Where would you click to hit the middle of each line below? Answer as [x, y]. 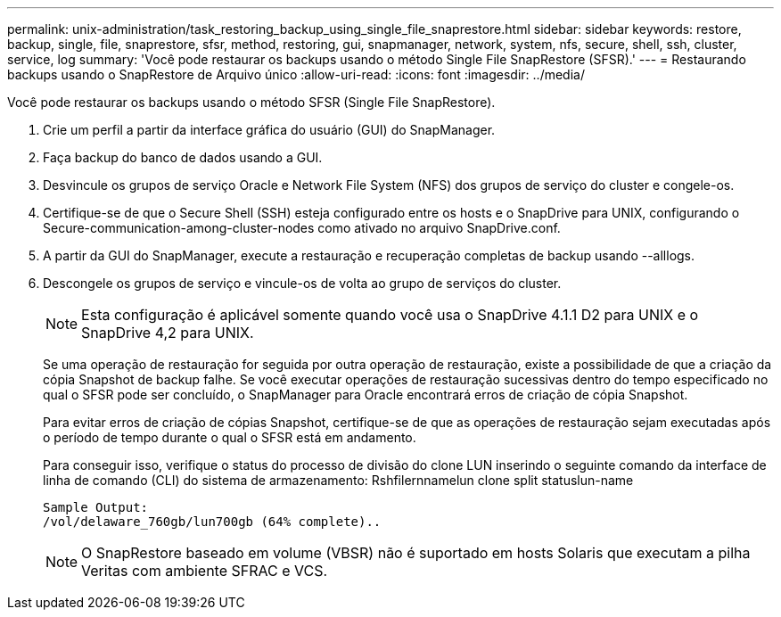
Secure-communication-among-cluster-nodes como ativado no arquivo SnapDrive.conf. [302, 228]
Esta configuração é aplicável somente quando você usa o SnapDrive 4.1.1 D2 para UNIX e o [390, 315]
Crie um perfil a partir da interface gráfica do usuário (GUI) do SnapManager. [269, 130]
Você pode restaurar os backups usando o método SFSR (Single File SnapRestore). [251, 102]
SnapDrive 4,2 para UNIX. [168, 333]
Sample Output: [96, 507]
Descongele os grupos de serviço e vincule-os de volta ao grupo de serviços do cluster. [302, 283]
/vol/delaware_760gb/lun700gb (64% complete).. [212, 522]
